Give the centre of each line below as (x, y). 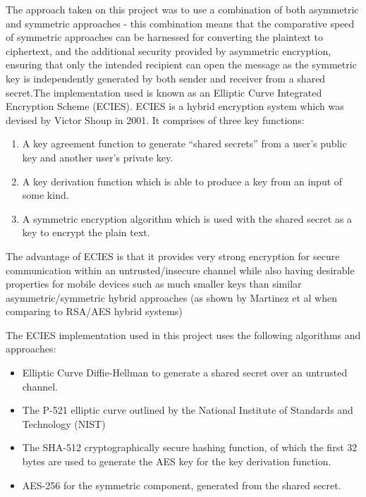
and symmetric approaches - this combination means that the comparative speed (180, 23)
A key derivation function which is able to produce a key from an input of (182, 181)
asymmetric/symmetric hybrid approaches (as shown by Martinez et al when (171, 297)
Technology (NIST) (64, 423)
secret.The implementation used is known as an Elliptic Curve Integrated (164, 92)
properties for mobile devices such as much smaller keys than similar (154, 284)
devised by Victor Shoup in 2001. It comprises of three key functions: (155, 119)
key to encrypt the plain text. (86, 232)
